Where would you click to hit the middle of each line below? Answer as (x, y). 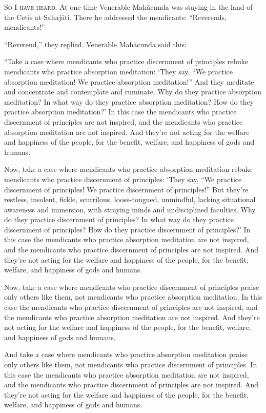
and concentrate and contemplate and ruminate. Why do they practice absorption (133, 92)
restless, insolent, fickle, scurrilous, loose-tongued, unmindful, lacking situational (130, 199)
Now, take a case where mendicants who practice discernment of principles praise (132, 287)
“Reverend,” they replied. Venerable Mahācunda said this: (95, 44)
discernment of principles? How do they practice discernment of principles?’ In (127, 229)
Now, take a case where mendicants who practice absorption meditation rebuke (128, 169)
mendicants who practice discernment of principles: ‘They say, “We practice (123, 179)
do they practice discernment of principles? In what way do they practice (119, 219)
